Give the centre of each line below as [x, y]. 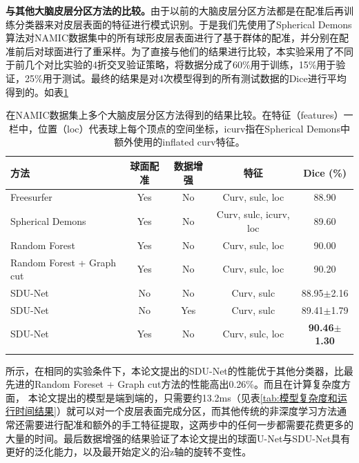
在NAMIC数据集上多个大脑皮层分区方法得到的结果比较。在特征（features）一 [179, 115]
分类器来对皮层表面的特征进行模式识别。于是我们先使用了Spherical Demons [183, 24]
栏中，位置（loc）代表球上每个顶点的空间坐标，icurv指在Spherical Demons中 [179, 128]
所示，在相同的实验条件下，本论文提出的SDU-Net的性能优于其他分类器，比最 [179, 370]
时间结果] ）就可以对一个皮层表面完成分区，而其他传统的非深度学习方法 [176, 411]
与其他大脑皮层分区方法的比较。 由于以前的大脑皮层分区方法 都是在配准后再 [175, 10]
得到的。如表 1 [37, 91]
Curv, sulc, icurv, [253, 214]
